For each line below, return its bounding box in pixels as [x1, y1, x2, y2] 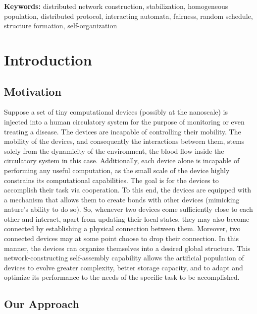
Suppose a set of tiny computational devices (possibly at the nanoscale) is [4, 107, 228, 117]
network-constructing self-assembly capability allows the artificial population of [4, 252, 244, 263]
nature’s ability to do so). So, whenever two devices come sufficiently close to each [4, 204, 253, 214]
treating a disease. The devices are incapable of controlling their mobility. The [4, 126, 241, 136]
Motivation [4, 83, 61, 99]
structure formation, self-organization [4, 20, 117, 31]
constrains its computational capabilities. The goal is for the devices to [4, 175, 219, 185]
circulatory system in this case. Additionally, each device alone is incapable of [4, 155, 240, 166]
